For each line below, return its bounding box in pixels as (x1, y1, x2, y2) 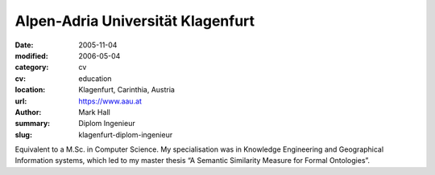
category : (14, 63, 49, 72)
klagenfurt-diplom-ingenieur (78, 129, 173, 140)
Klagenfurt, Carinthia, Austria (78, 85, 175, 95)
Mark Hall (78, 107, 110, 116)
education (78, 73, 112, 83)
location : (14, 85, 46, 95)
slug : (14, 129, 32, 140)
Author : (14, 107, 42, 116)
